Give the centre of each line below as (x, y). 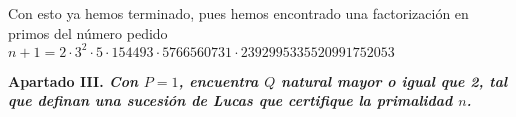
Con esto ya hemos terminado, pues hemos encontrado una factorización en (238, 13)
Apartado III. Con (73, 80)
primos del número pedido (88, 32)
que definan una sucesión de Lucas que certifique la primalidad (230, 100)
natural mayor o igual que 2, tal (394, 80)
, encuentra (218, 80)
